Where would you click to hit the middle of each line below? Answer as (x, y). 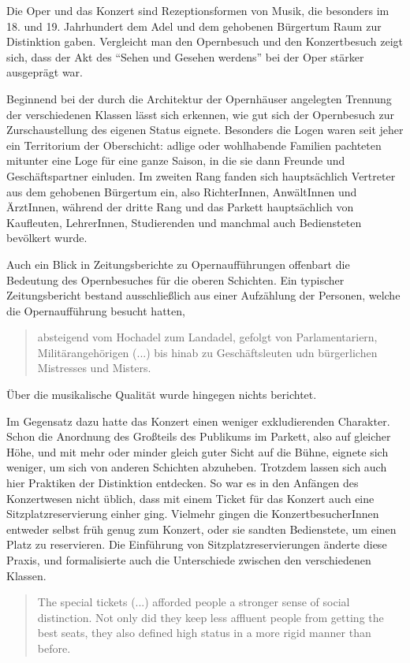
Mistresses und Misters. (94, 368)
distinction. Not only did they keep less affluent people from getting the (211, 617)
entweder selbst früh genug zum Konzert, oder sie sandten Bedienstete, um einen (201, 529)
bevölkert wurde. (47, 238)
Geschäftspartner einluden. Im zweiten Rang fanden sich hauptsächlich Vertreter (201, 175)
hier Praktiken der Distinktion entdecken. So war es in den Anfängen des (183, 483)
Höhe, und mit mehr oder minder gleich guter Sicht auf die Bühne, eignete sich (198, 451)
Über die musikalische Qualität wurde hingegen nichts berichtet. (162, 395)
